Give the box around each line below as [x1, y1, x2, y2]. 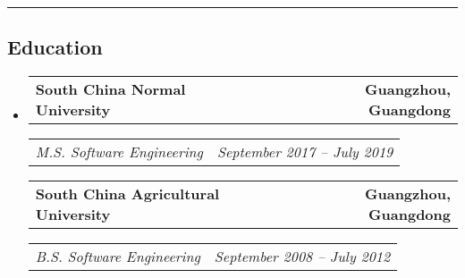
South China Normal [35, 79, 186, 100]
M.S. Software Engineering [35, 141, 203, 163]
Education [7, 33, 103, 61]
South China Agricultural [35, 183, 220, 205]
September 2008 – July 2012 [214, 246, 391, 267]
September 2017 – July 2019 [216, 141, 393, 163]
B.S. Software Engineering [35, 246, 200, 267]
